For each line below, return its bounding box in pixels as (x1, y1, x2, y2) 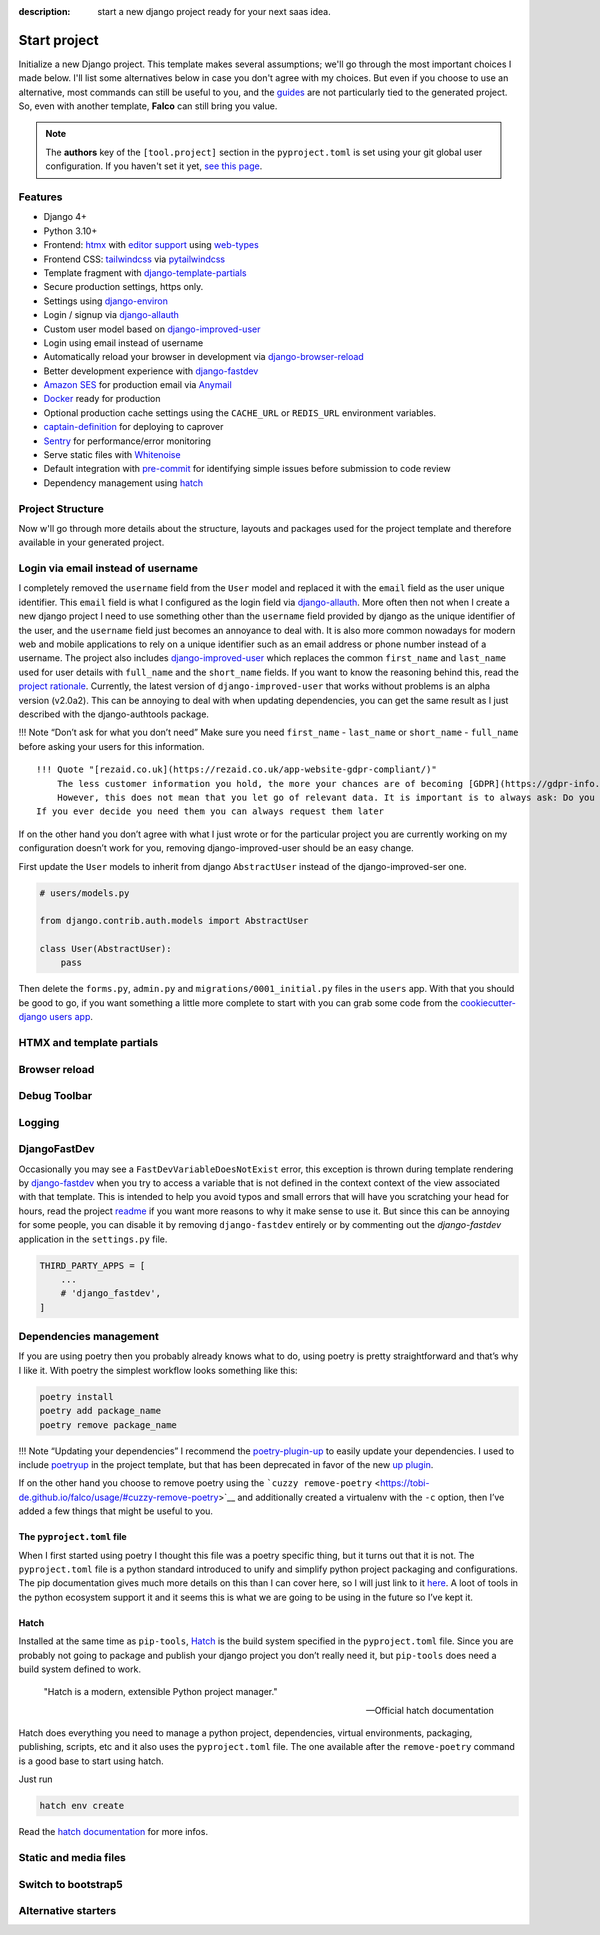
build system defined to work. (18, 1663, 142, 1675)
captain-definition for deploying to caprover (43, 421, 224, 433)
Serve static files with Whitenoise (43, 449, 181, 461)
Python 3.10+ (43, 225, 98, 237)
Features (18, 190, 63, 204)
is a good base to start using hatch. (18, 1755, 164, 1767)
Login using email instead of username (43, 336, 204, 349)
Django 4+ (43, 211, 87, 223)
